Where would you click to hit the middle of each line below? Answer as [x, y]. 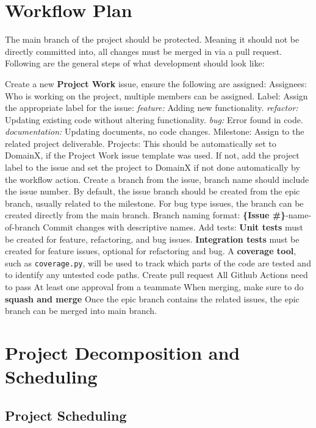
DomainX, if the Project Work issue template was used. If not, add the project [152, 155]
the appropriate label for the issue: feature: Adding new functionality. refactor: [152, 108]
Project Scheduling [66, 415]
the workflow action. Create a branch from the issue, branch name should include [157, 179]
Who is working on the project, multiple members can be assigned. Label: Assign [156, 95]
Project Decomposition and [123, 353]
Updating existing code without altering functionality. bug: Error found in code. [154, 119]
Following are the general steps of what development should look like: [135, 63]
